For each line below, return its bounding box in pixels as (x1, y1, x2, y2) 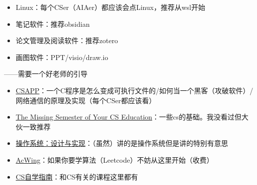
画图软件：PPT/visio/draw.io (15, 52, 108, 62)
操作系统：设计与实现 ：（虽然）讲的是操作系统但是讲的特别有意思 (15, 138, 228, 148)
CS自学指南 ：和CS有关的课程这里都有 (15, 171, 138, 182)
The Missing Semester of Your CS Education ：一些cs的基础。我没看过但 (15, 112, 242, 122)
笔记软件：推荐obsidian (15, 18, 90, 29)
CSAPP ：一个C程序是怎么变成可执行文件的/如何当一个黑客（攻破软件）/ (15, 85, 254, 95)
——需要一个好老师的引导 (4, 68, 87, 79)
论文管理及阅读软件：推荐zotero (15, 35, 118, 46)
